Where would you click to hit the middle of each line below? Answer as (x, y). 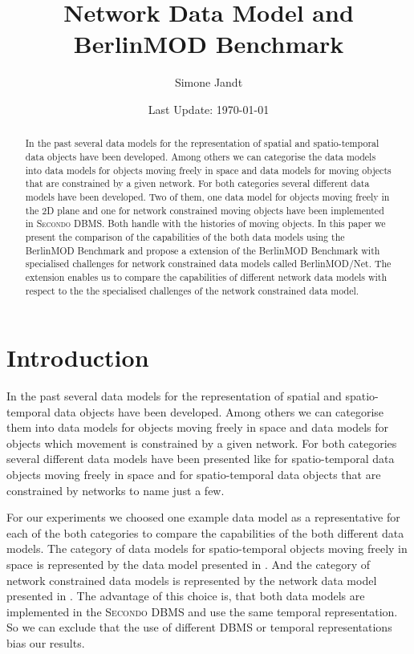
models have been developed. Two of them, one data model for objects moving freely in (207, 196)
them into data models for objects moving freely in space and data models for (198, 427)
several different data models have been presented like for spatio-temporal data (201, 459)
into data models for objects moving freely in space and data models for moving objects (208, 170)
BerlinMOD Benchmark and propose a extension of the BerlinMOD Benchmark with (203, 250)
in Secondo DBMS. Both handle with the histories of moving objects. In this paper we (205, 223)
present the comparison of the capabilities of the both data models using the (185, 236)
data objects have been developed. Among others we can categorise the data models (201, 156)
